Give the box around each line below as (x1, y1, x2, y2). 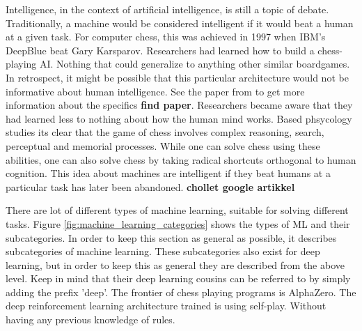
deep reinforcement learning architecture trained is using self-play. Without (6, 298, 326, 313)
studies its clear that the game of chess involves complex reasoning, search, (6, 125, 324, 139)
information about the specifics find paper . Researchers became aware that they (6, 98, 353, 112)
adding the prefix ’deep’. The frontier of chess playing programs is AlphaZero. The (6, 284, 356, 299)
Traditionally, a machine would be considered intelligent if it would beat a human (6, 15, 354, 30)
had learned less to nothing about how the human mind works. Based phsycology (6, 111, 352, 125)
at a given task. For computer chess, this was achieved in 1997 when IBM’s (6, 29, 326, 44)
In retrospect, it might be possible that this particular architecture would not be (6, 70, 349, 84)
